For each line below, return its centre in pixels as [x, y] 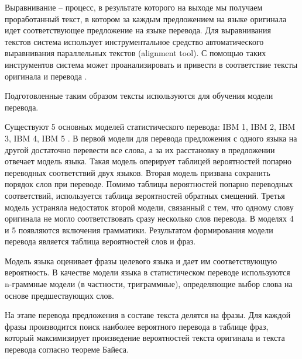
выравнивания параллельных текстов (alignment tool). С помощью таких [135, 53]
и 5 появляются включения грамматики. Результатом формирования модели [139, 229]
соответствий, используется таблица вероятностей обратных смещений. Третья [145, 195]
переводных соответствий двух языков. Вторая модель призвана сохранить [138, 172]
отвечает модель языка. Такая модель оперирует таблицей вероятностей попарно [148, 161]
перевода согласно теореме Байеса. [67, 349]
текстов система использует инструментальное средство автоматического [134, 41]
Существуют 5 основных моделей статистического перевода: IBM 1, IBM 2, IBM [150, 127]
